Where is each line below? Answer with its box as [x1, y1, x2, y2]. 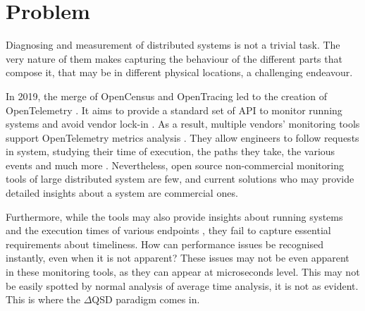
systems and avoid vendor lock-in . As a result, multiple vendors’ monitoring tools [6, 116, 360, 131]
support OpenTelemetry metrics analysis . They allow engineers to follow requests [6, 130, 359, 145]
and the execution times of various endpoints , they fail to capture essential [6, 223, 331, 238]
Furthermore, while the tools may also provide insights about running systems [6, 209, 343, 224]
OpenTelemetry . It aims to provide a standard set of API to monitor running [6, 102, 342, 117]
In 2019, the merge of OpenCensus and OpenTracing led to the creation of [6, 88, 328, 103]
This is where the [6, 292, 80, 307]
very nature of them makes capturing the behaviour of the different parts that [6, 51, 342, 66]
